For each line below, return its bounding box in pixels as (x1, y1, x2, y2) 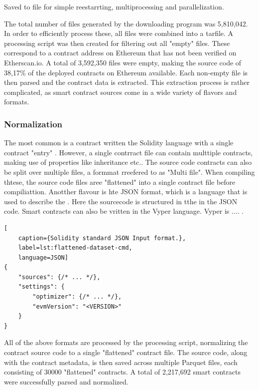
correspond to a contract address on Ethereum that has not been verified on (4, 47, 237, 58)
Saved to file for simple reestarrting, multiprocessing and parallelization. (4, 1, 224, 11)
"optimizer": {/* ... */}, (32, 293, 122, 301)
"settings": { (18, 283, 65, 291)
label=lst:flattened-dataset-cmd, (18, 244, 132, 252)
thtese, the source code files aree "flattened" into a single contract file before (4, 176, 236, 187)
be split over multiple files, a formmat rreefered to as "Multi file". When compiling (4, 166, 255, 177)
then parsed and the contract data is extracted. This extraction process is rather (4, 77, 250, 87)
